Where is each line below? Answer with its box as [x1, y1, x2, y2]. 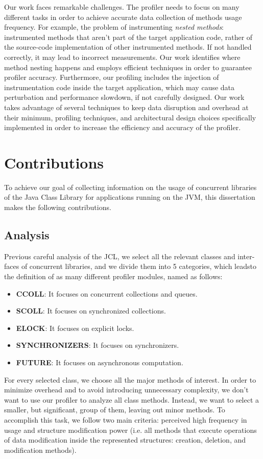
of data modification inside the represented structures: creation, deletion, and [4, 434, 246, 445]
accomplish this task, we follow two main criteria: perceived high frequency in [4, 414, 247, 425]
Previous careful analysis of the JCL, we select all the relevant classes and [4, 251, 235, 261]
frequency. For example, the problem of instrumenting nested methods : [4, 22, 224, 32]
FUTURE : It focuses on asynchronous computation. [16, 357, 183, 367]
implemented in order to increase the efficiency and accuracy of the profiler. [4, 122, 241, 133]
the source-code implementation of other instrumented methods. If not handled [4, 41, 252, 52]
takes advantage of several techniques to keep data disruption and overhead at [4, 101, 249, 112]
